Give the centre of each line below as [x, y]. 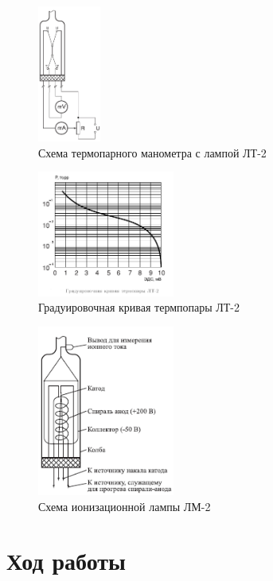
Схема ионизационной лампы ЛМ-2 [125, 506]
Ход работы [66, 561]
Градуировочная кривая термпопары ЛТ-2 [139, 307]
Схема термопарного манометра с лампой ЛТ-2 [152, 152]
